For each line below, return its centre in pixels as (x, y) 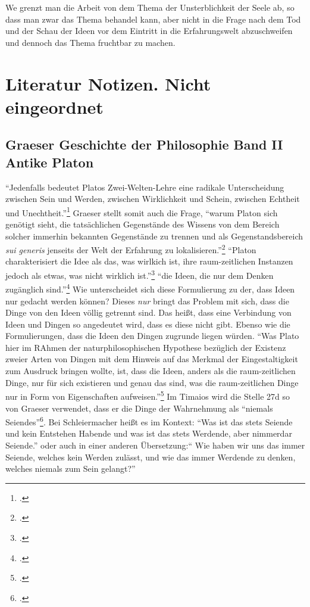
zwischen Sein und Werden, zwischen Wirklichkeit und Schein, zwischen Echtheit (153, 199)
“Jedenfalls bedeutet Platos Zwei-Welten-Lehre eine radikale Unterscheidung (145, 187)
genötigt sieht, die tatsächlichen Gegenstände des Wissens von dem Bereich (143, 224)
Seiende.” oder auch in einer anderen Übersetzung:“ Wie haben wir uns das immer (155, 445)
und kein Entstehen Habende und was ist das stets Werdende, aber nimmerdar (149, 433)
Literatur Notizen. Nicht (108, 83)
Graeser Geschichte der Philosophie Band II (144, 144)
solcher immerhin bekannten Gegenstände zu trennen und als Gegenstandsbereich (154, 236)
